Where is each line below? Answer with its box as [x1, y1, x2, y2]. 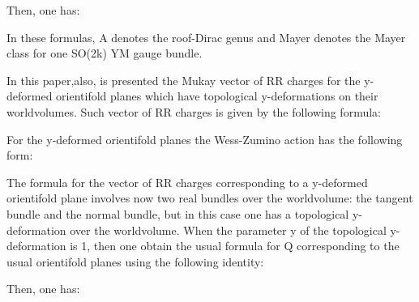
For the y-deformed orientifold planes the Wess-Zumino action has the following [6, 130, 403, 147]
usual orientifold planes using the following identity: [6, 253, 264, 270]
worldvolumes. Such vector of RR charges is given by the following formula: [6, 103, 381, 120]
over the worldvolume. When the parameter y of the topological [70, 221, 387, 238]
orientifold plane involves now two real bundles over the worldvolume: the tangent [6, 189, 413, 206]
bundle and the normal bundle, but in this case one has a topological [6, 205, 349, 222]
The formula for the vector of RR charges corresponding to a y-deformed [6, 173, 368, 190]
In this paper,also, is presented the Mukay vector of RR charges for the [6, 71, 361, 88]
